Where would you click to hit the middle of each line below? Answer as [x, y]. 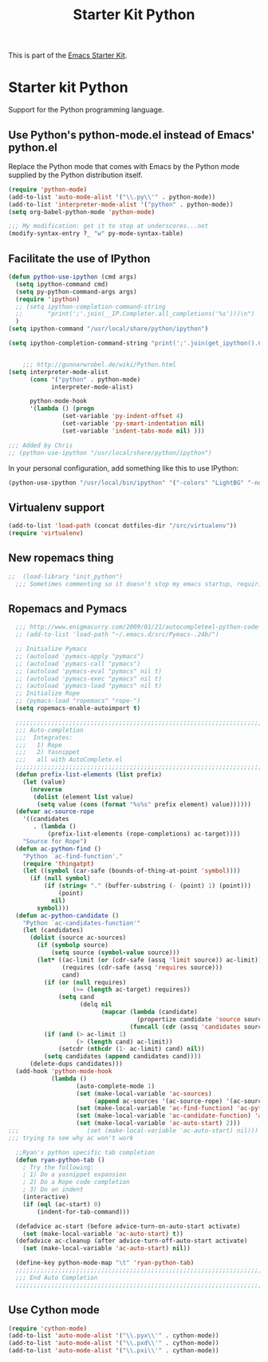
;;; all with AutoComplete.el [69, 760]
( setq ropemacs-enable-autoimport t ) [78, 709]
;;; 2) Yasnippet [48, 752]
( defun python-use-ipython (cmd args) [73, 277]
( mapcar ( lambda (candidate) [149, 1012]
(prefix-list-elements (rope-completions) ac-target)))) [144, 834]
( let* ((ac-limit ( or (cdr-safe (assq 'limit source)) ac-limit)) [150, 960]
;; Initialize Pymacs [51, 649]
